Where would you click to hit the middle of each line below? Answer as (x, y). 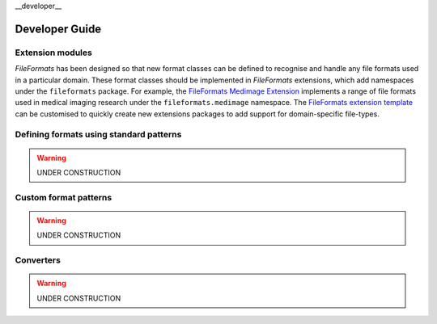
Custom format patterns (64, 197)
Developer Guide (58, 29)
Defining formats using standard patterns (98, 135)
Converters (38, 260)
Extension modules (53, 53)
